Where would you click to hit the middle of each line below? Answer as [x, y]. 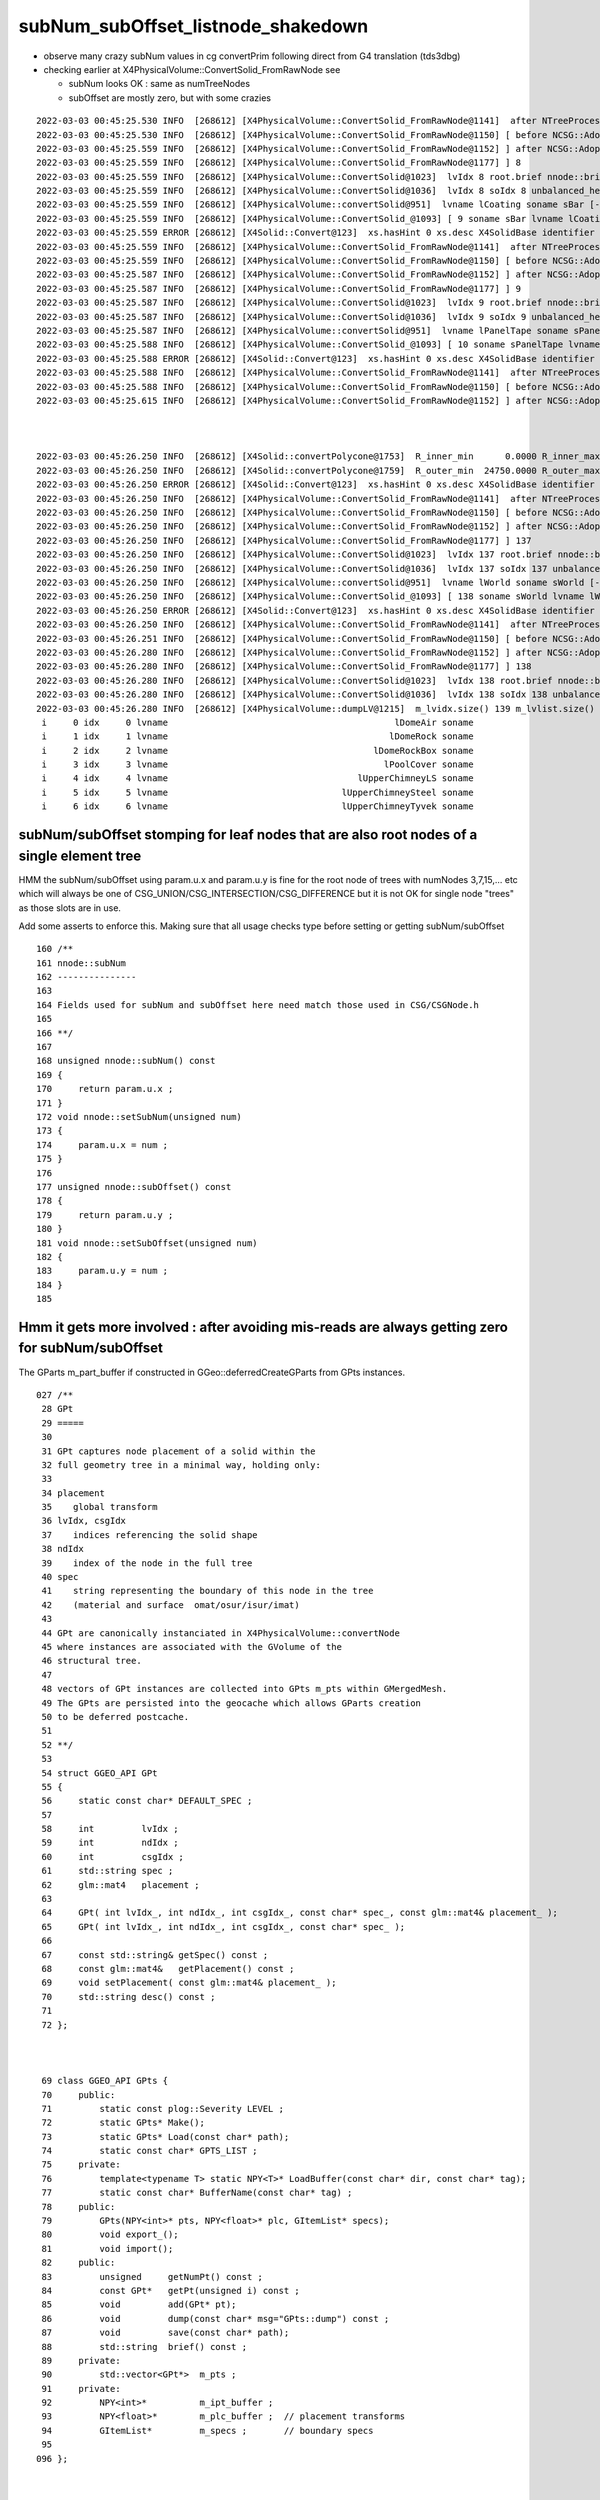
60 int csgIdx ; [113, 1856]
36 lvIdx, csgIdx [84, 1521]
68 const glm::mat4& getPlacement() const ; [168, 1968]
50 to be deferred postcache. [115, 1716]
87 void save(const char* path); [165, 2333]
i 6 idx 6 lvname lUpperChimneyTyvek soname [257, 806]
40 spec [60, 1577]
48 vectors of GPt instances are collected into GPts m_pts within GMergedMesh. [244, 1689]
